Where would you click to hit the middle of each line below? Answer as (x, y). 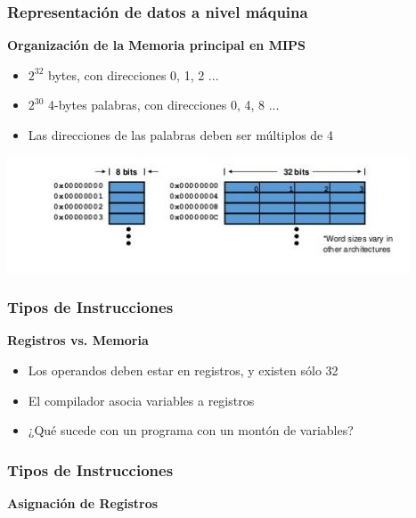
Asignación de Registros (83, 503)
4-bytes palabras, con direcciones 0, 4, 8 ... (164, 105)
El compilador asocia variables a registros (141, 400)
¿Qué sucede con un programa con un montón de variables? (191, 430)
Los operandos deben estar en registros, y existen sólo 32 (183, 370)
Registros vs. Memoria (78, 340)
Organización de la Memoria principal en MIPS (156, 45)
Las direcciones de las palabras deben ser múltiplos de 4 (180, 135)
